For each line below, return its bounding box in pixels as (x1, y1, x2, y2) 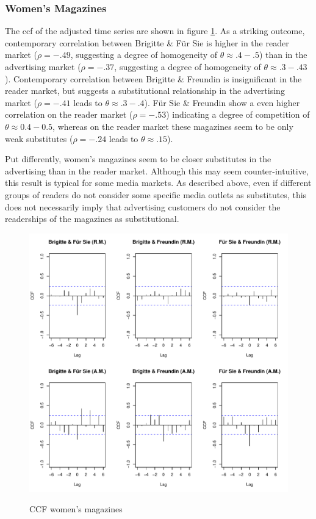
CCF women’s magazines (29, 503, 123, 515)
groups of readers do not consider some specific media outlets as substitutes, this (5, 188, 307, 201)
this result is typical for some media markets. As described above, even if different (5, 176, 312, 189)
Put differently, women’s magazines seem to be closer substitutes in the (5, 152, 271, 165)
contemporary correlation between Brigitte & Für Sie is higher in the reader (5, 36, 289, 49)
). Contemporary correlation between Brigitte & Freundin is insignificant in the (5, 72, 302, 85)
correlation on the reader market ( (5, 108, 133, 121)
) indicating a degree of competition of (166, 108, 310, 121)
